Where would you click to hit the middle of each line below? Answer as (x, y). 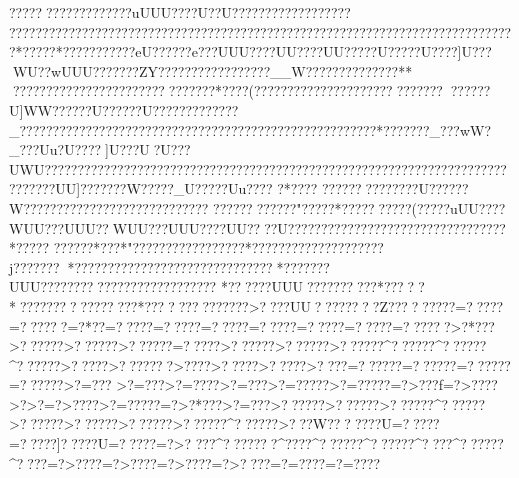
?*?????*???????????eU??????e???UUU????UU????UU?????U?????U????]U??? (250, 51)
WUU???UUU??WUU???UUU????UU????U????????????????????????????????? (257, 227)
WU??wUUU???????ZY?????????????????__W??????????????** (211, 70)
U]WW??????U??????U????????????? (124, 109)
